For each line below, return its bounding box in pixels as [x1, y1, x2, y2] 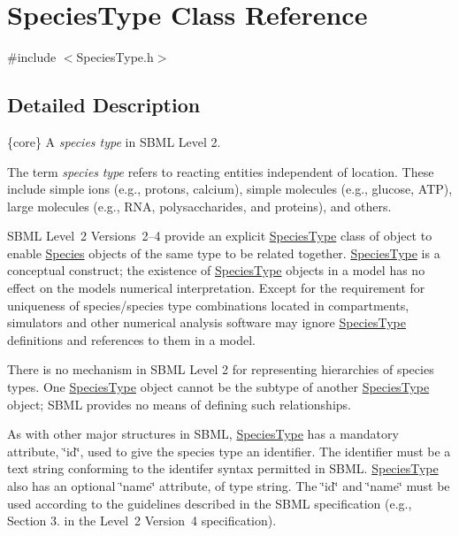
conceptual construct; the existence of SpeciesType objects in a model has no [7, 261, 425, 279]
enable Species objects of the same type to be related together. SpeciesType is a [7, 243, 440, 262]
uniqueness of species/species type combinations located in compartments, [7, 295, 409, 314]
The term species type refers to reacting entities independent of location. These [7, 162, 434, 180]
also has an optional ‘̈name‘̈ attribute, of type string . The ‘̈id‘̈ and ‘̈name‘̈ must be [7, 477, 450, 495]
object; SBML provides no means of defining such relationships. [7, 394, 351, 413]
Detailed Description [7, 91, 201, 119]
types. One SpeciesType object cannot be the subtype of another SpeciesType [7, 378, 430, 396]
